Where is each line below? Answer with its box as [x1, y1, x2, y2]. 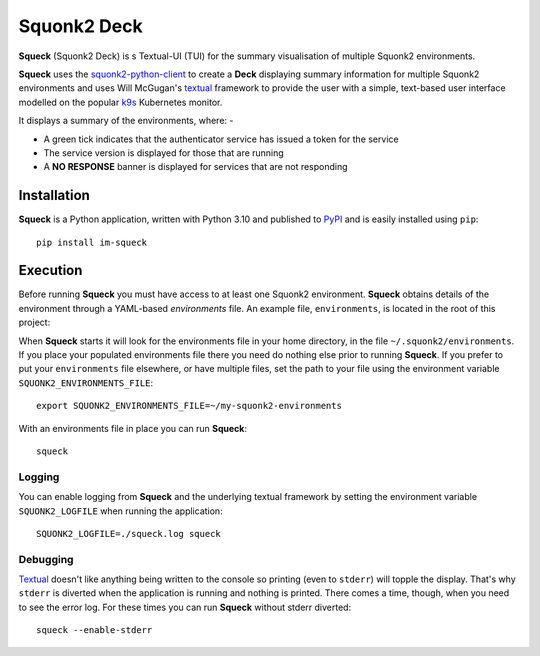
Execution [18, 262, 83, 279]
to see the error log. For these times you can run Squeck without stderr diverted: [18, 601, 352, 613]
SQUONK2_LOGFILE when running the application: [18, 505, 224, 517]
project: [18, 316, 51, 329]
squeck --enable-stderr [36, 625, 153, 636]
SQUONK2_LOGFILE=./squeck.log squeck [36, 528, 222, 539]
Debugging [18, 552, 74, 566]
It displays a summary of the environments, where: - [18, 115, 234, 127]
